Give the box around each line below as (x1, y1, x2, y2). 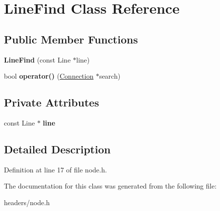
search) (99, 71, 121, 81)
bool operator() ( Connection (4, 71, 94, 81)
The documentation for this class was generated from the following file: (4, 181, 217, 191)
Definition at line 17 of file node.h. (4, 164, 107, 174)
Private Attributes (4, 95, 99, 110)
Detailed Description (4, 141, 111, 156)
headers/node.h (4, 197, 50, 207)
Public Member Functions (4, 31, 138, 46)
